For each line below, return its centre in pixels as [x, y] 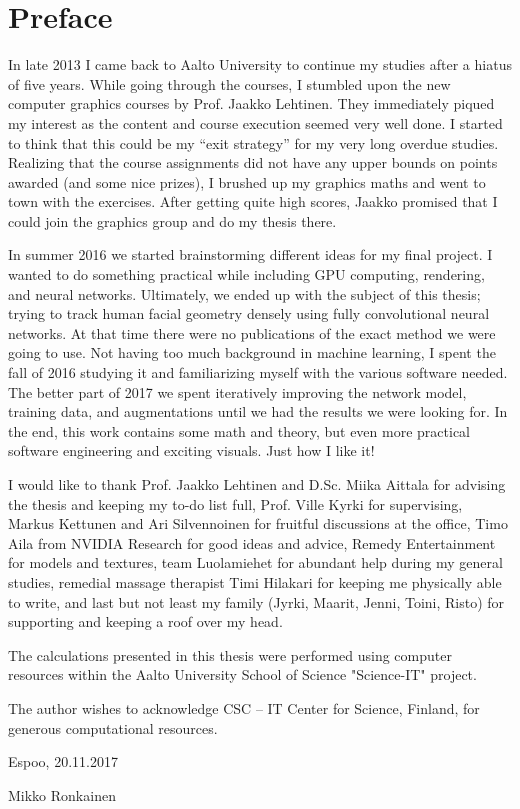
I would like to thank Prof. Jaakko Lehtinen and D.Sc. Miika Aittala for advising [257, 484]
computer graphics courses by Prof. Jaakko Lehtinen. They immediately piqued [251, 103]
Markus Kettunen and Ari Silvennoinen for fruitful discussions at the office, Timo [258, 523]
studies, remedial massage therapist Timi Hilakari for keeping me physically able [255, 581]
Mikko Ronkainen [62, 794]
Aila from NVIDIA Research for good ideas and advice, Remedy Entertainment [252, 542]
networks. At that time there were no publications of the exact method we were [252, 332]
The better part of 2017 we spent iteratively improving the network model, [237, 391]
